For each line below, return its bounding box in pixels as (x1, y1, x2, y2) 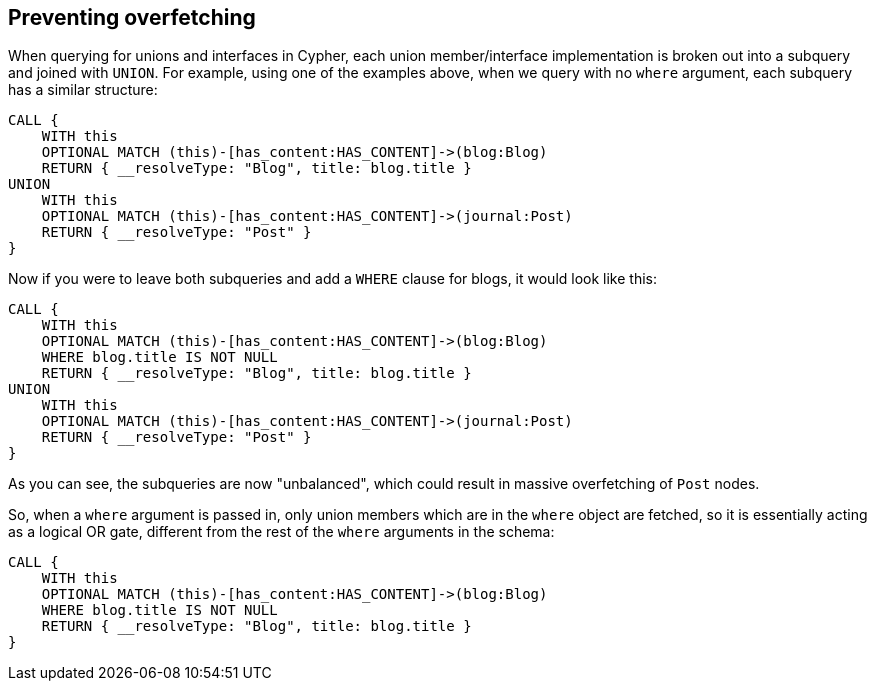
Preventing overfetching (8, 5, 256, 30)
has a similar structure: (8, 81, 158, 99)
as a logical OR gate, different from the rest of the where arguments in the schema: (8, 523, 555, 541)
